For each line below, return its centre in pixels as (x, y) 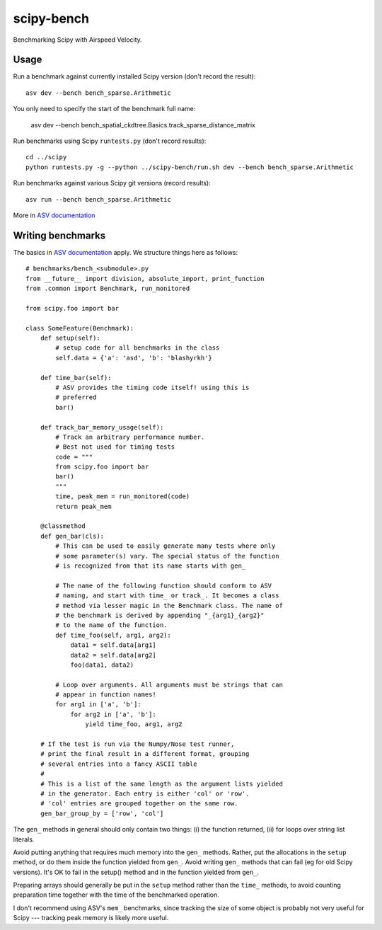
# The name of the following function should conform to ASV (164, 585)
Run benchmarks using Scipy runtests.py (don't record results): (110, 141)
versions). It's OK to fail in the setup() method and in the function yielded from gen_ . (136, 872)
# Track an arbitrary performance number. (130, 437)
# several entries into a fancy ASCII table (118, 764)
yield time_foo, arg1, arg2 (134, 724)
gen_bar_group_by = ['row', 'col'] (102, 813)
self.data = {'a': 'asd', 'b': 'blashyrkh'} (134, 358)
